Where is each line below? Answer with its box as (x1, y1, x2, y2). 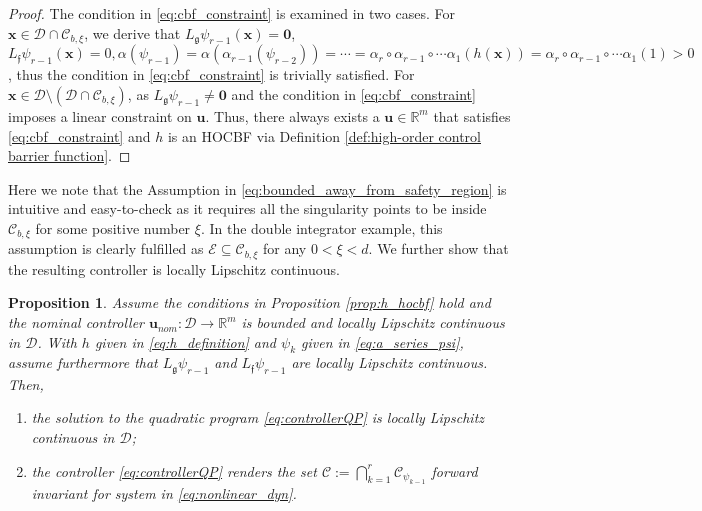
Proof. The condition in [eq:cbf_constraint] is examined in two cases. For (8, 3, 455, 23)
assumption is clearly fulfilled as (8, 238, 204, 259)
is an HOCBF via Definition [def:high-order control (167, 125, 481, 146)
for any (262, 238, 307, 259)
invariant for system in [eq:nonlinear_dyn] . (31, 483, 297, 504)
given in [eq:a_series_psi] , (301, 331, 464, 352)
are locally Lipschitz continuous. (291, 352, 488, 373)
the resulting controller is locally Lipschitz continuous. (8, 258, 340, 279)
